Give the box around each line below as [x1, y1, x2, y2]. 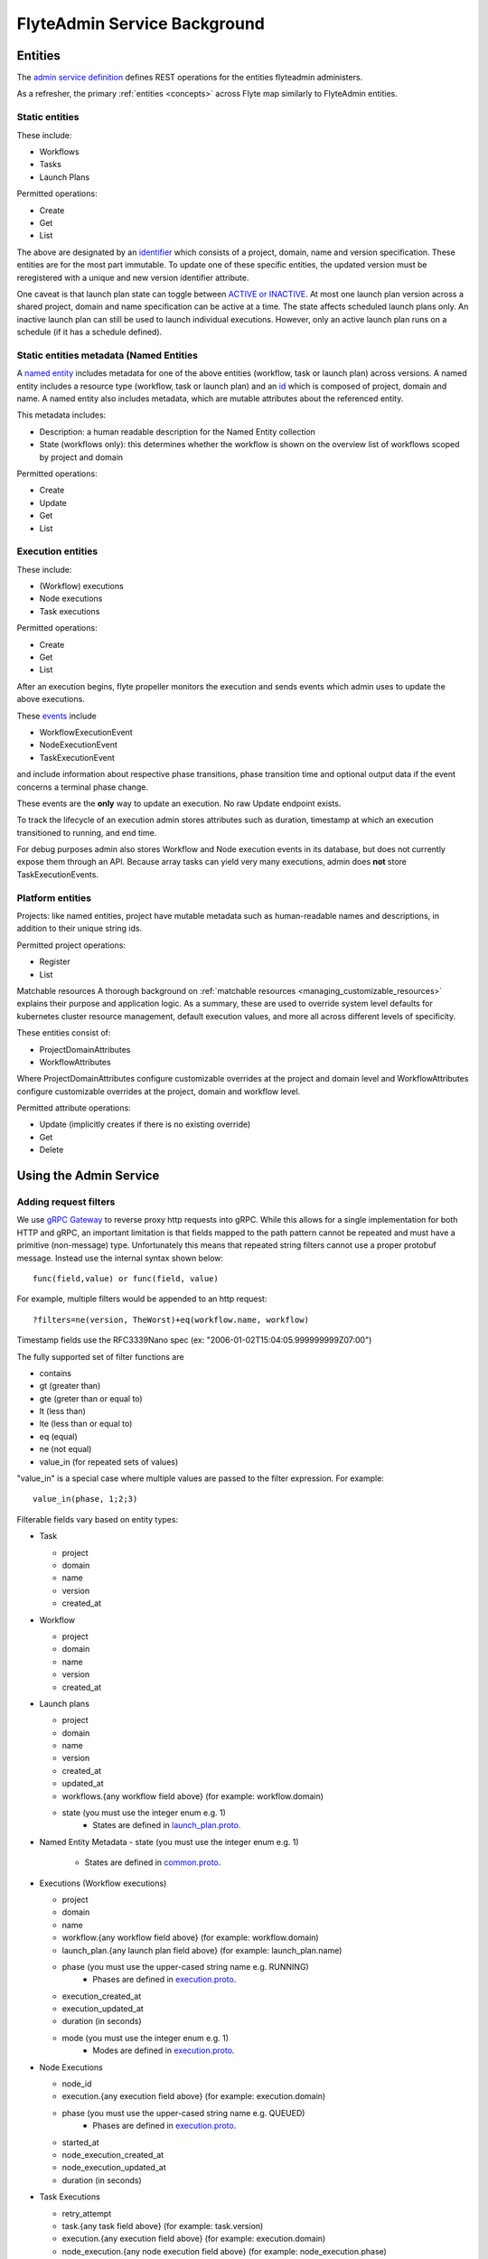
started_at [61, 2137, 99, 2148]
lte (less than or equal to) [39, 1419, 133, 1429]
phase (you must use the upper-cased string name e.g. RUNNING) [61, 1961, 309, 1972]
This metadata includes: [16, 409, 107, 420]
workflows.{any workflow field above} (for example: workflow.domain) [61, 1790, 324, 1802]
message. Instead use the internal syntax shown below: [16, 1252, 224, 1263]
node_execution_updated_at [61, 2162, 166, 2173]
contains [39, 1367, 72, 1378]
